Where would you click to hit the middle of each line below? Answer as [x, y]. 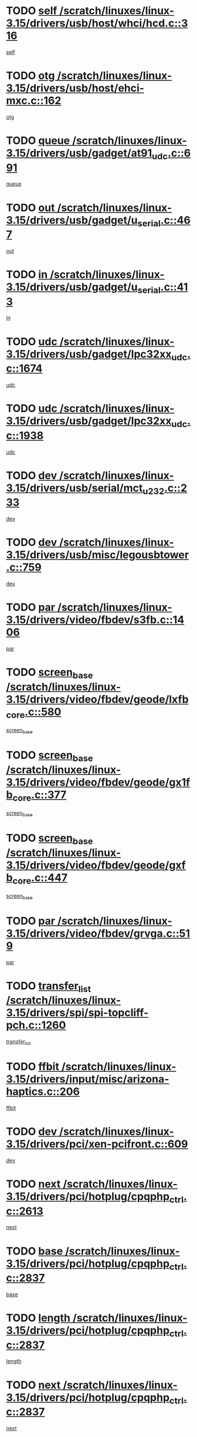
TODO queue [38, 141]
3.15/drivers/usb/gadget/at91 [79, 153]
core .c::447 [40, 878]
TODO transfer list [49, 987]
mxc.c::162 [34, 101]
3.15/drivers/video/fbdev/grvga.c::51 [98, 933]
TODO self [32, 11]
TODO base [35, 1251]
